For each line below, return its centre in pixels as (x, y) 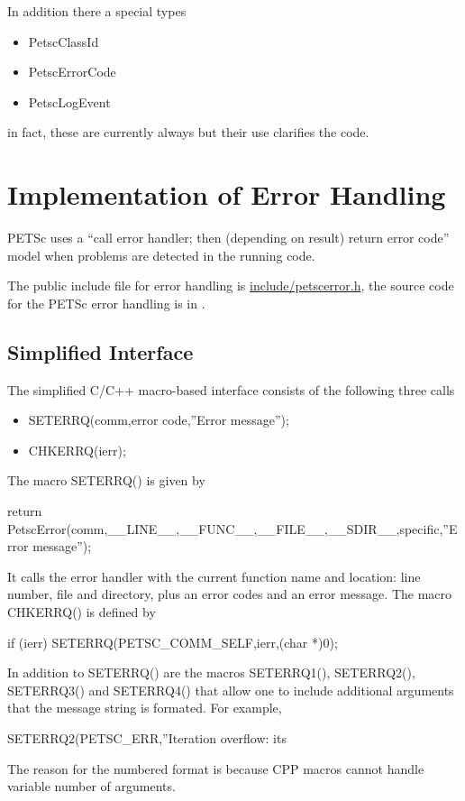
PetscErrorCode (72, 72)
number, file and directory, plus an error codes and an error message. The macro (230, 594)
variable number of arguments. (91, 786)
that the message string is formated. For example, (145, 708)
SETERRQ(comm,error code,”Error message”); (159, 420)
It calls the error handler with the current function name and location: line (214, 576)
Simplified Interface (100, 351)
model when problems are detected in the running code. (161, 255)
